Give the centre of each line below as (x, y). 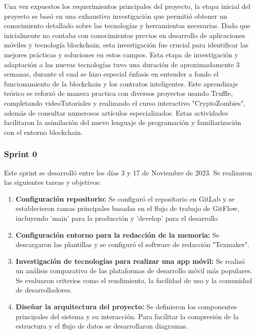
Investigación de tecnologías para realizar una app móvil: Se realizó (130, 261)
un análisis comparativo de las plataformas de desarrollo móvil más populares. (134, 271)
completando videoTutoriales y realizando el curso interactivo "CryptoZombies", (125, 103)
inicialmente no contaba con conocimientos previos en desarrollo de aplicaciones (125, 35)
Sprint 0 (21, 154)
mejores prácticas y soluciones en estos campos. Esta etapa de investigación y (121, 54)
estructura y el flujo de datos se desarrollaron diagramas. (102, 326)
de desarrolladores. (44, 290)
